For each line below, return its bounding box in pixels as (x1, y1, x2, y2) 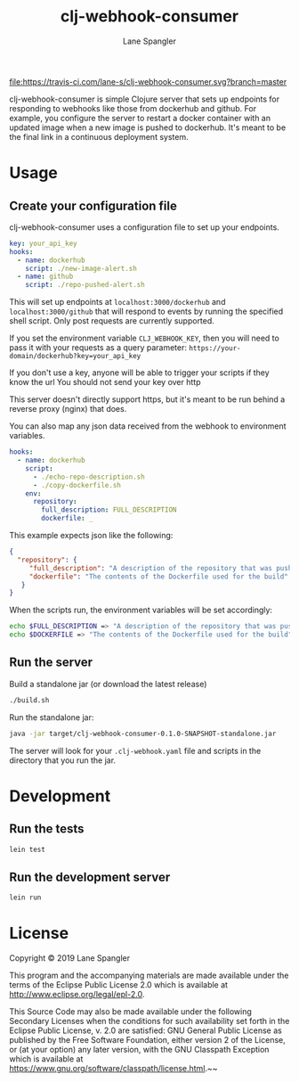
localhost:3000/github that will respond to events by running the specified (9, 306, 284, 317)
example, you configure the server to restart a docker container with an (9, 112, 271, 123)
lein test (9, 845, 46, 854)
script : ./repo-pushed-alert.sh (25, 281, 145, 290)
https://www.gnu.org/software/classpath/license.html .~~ (9, 1063, 218, 1074)
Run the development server (9, 869, 171, 884)
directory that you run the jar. (9, 755, 117, 766)
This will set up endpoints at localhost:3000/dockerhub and (9, 297, 226, 307)
